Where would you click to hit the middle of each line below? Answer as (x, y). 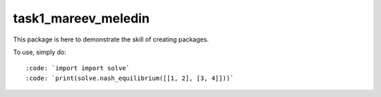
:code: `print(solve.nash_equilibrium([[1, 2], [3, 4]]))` (130, 78)
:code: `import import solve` (78, 68)
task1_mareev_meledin (81, 18)
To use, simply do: (40, 52)
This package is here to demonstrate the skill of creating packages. (111, 39)
